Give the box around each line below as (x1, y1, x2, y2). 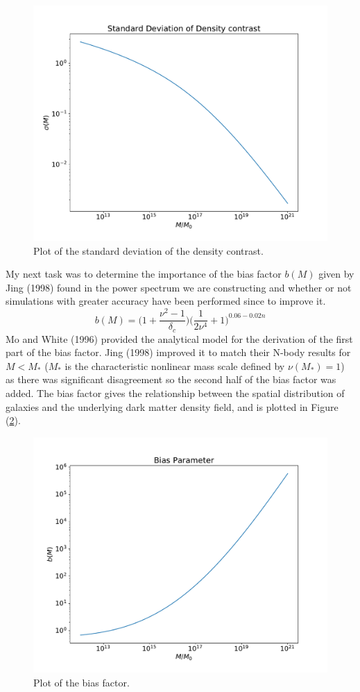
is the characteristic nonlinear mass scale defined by (65, 358, 285, 373)
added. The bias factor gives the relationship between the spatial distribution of (6, 386, 345, 400)
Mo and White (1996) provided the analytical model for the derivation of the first (6, 331, 353, 346)
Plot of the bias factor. (33, 675, 130, 689)
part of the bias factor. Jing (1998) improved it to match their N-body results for (6, 345, 351, 360)
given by (318, 267, 354, 281)
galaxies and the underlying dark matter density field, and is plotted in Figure (6, 399, 338, 414)
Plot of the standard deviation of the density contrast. (33, 243, 264, 258)
